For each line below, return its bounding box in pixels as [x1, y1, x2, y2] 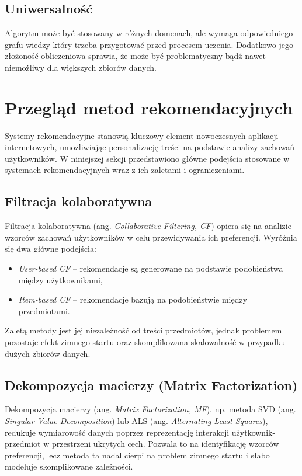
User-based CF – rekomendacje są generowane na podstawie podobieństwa [18, 262, 283, 275]
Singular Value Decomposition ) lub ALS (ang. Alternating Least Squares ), [5, 415, 268, 427]
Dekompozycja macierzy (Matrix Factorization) [5, 376, 298, 394]
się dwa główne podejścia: [5, 242, 96, 255]
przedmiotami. [18, 304, 70, 317]
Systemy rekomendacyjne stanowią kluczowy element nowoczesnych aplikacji [5, 129, 279, 141]
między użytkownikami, [18, 273, 103, 286]
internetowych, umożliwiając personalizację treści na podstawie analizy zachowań [5, 141, 295, 153]
